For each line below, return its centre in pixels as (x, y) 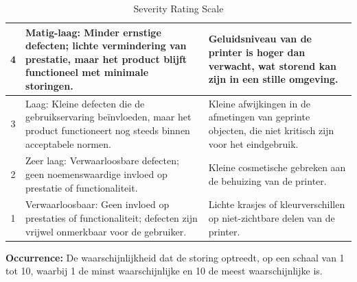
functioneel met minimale (87, 72)
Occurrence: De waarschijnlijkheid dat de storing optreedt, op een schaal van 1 (175, 257)
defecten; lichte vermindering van (106, 46)
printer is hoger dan (257, 52)
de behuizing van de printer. (267, 180)
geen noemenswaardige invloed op (96, 174)
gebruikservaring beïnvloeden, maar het (108, 117)
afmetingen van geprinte (259, 117)
